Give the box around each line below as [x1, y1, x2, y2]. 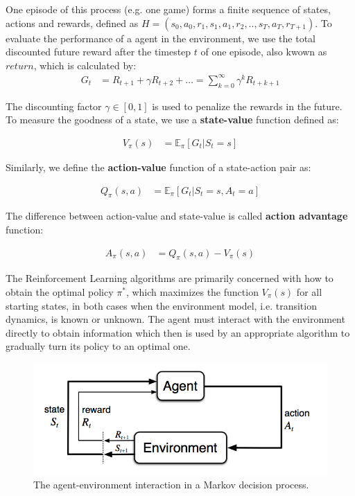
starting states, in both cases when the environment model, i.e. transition [6, 298, 317, 312]
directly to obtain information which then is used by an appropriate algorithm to [6, 325, 350, 339]
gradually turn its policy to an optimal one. [6, 339, 191, 353]
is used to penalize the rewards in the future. [152, 98, 343, 113]
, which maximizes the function [125, 284, 259, 299]
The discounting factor [6, 98, 102, 113]
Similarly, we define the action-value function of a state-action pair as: [6, 159, 311, 174]
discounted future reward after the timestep [6, 44, 191, 59]
